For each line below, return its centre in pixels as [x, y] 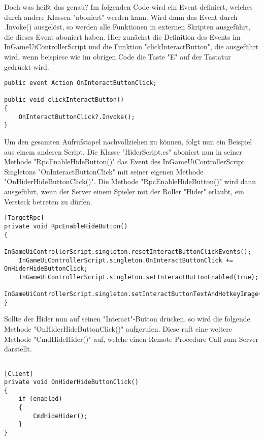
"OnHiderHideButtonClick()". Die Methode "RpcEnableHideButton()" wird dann [130, 181]
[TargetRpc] [24, 218]
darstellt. [18, 349]
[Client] [19, 374]
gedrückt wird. [27, 66]
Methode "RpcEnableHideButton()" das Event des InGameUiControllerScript [125, 162]
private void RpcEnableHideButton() [66, 226]
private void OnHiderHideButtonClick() [71, 382]
